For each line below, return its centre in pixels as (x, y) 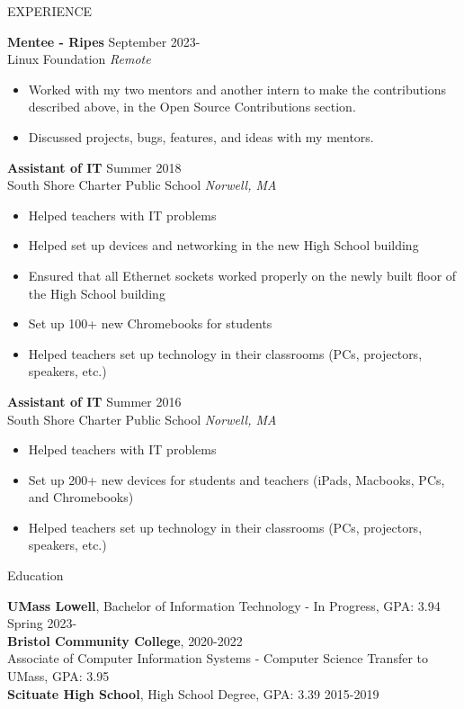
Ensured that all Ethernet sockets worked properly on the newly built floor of (242, 275)
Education (36, 575)
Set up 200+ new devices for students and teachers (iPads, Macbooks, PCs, (236, 479)
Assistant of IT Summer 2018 (94, 167)
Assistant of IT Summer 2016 (94, 401)
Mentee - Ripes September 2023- (104, 41)
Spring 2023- (42, 623)
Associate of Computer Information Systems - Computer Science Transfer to (218, 658)
